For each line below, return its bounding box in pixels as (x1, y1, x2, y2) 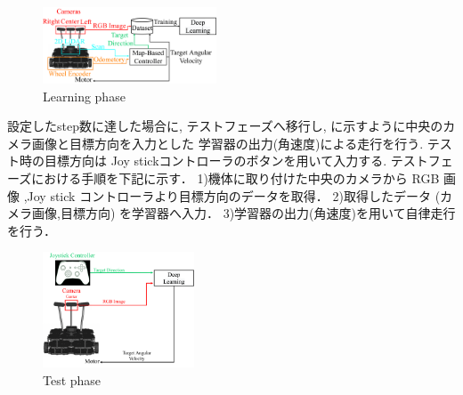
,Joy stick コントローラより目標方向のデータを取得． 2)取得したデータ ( (23, 186, 441, 205)
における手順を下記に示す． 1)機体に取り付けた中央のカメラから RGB (31, 169, 440, 188)
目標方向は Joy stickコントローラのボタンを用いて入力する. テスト (44, 151, 428, 170)
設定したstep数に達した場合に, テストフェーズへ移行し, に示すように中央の (7, 117, 443, 135)
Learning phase (43, 86, 126, 105)
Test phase (43, 370, 102, 389)
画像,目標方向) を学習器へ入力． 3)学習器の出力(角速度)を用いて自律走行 (31, 204, 456, 222)
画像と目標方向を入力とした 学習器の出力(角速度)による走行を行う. (31, 133, 424, 152)
